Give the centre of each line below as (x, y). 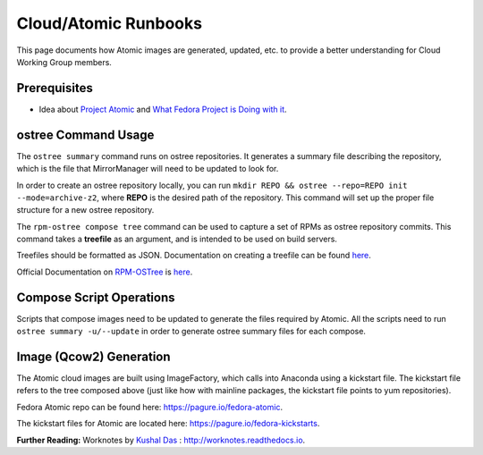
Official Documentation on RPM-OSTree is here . (105, 272)
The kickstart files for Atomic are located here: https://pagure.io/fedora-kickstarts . (168, 424)
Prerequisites (55, 88)
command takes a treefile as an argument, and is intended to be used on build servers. (177, 239)
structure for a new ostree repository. (85, 210)
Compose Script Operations (96, 297)
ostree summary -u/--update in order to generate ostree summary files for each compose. (191, 332)
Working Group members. (64, 62)
